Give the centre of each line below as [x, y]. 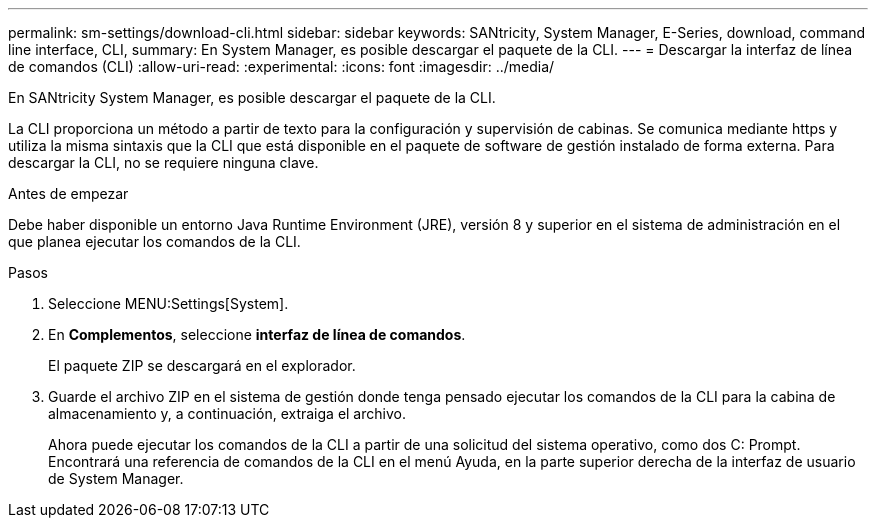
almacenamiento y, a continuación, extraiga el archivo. [227, 413]
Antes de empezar [68, 193]
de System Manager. [116, 478]
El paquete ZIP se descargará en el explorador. [202, 365]
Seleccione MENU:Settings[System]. [168, 303]
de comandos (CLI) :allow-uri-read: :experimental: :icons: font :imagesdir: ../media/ [281, 66]
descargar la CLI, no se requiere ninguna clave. [163, 162]
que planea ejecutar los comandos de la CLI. [154, 241]
